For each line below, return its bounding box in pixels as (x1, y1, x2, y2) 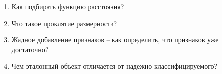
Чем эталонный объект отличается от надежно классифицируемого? (11, 61, 218, 71)
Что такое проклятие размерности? (11, 18, 117, 28)
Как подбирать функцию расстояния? (11, 1, 124, 11)
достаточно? (11, 44, 49, 54)
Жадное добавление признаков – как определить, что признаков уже (11, 35, 219, 45)
